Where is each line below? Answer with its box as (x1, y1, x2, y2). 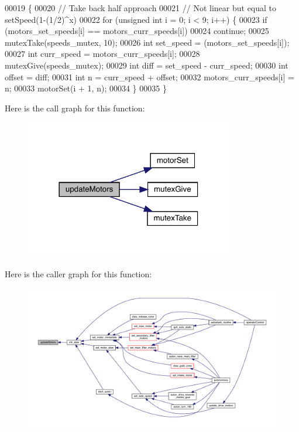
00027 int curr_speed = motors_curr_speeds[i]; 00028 (5, 47, 200, 60)
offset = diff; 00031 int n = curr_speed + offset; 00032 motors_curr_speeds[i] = (5, 70, 294, 83)
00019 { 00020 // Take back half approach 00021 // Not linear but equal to (5, 2, 277, 13)
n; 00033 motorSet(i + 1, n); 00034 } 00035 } (5, 82, 167, 94)
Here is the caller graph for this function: (5, 267, 152, 280)
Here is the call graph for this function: (5, 101, 145, 114)
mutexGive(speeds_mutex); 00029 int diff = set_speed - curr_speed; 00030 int (5, 59, 288, 71)
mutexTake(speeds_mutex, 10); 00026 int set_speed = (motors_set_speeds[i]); (5, 36, 290, 48)
